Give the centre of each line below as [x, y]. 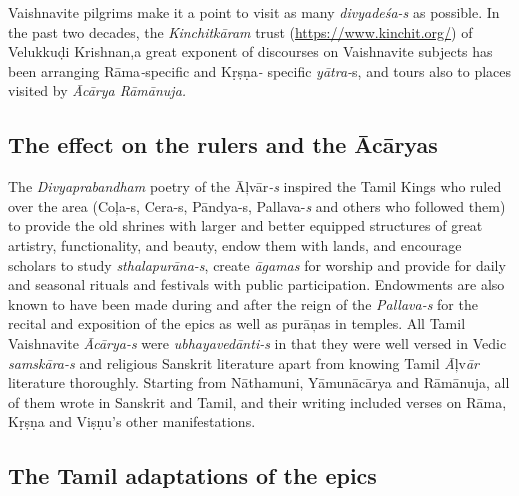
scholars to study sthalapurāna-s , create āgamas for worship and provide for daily [257, 264]
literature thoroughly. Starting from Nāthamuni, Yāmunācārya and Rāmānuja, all [259, 382]
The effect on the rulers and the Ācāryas [223, 144]
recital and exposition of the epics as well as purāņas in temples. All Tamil [237, 323]
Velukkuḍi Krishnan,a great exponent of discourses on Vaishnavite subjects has [250, 51]
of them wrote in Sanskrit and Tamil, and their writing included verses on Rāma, [257, 401]
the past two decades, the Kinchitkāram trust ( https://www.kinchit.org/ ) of [240, 31]
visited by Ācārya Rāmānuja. [97, 90]
